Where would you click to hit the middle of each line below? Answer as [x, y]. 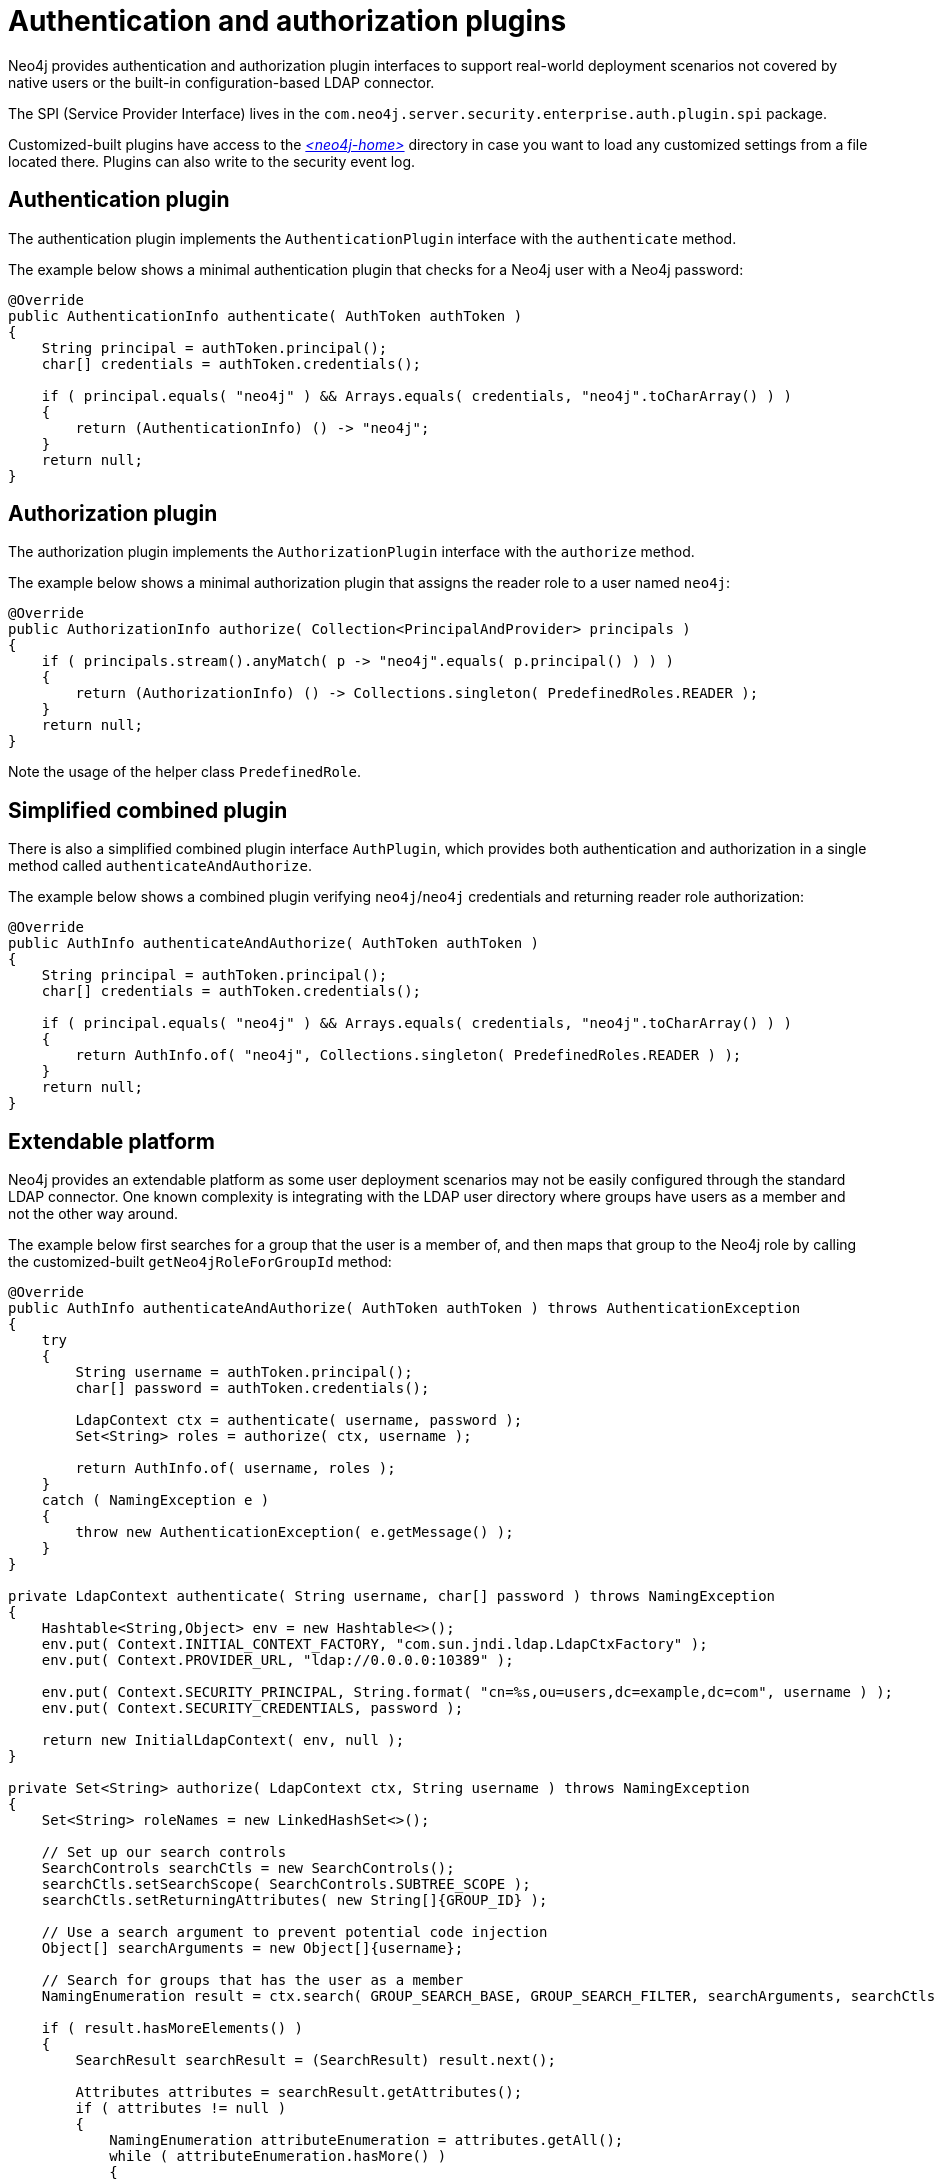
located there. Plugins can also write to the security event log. [212, 161]
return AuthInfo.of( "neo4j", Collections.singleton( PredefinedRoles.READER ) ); [408, 1055]
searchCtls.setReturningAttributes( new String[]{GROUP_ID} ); [294, 1900]
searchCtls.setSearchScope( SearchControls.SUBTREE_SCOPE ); [286, 1884]
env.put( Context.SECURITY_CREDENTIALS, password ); [252, 1708]
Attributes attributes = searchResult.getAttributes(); [299, 2092]
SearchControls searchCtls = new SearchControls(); [248, 1868]
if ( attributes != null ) [181, 2108]
